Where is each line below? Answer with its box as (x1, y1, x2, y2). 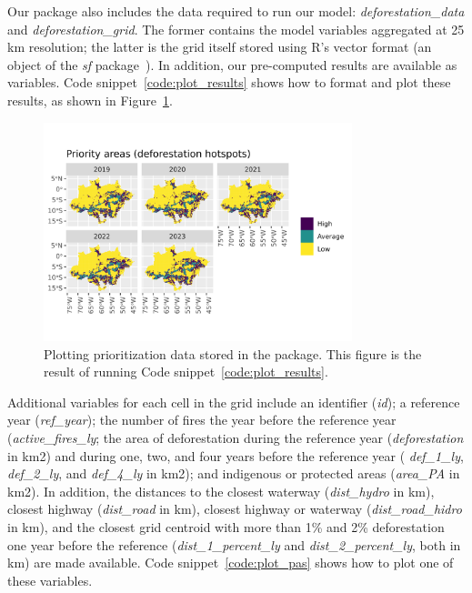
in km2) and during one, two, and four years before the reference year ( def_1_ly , (7, 446, 464, 465)
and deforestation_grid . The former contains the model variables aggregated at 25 (7, 19, 465, 38)
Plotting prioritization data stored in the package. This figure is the (44, 344, 422, 363)
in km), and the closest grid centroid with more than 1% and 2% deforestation (7, 517, 445, 536)
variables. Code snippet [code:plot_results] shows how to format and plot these (7, 73, 451, 92)
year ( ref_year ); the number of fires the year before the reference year (7, 410, 397, 429)
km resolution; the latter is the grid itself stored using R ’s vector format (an (7, 37, 432, 56)
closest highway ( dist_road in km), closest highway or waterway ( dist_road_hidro (7, 499, 462, 518)
